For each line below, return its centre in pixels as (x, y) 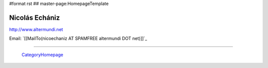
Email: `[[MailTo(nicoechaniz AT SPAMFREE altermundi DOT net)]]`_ (78, 38)
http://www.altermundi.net (36, 29)
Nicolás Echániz (34, 17)
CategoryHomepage (42, 55)
